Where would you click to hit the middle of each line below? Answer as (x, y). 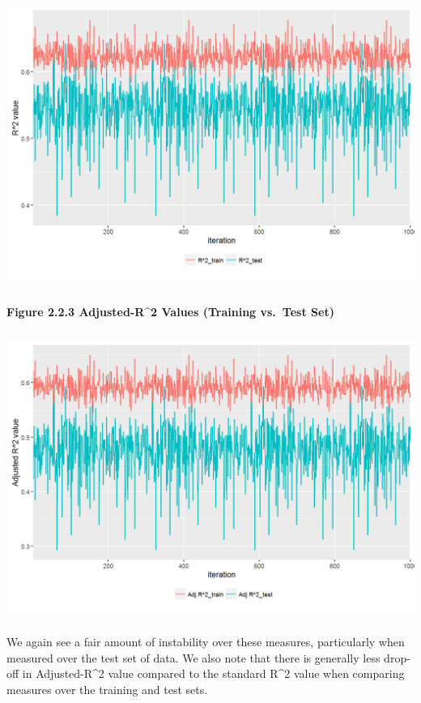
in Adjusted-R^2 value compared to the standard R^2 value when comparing (213, 673)
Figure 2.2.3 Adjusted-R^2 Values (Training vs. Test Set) (170, 312)
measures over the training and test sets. (107, 689)
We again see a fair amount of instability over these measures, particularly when (206, 641)
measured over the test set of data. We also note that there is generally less (193, 657)
